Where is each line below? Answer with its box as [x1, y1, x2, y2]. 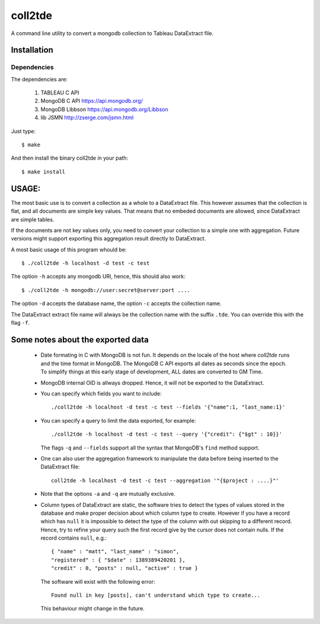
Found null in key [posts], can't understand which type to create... [51, 592, 261, 599]
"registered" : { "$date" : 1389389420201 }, [51, 556, 186, 563]
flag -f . [11, 319, 30, 327]
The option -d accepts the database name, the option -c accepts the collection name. [11, 300, 222, 307]
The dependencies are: [11, 75, 68, 83]
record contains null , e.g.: [40, 534, 107, 541]
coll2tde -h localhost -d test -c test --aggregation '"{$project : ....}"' [51, 477, 280, 484]
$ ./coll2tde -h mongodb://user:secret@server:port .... [21, 287, 191, 293]
